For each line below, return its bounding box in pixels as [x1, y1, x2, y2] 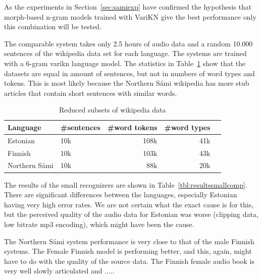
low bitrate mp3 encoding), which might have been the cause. [4, 218, 194, 229]
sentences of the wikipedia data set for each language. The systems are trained [4, 48, 247, 59]
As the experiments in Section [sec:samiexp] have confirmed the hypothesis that [4, 2, 252, 12]
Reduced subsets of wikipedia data [59, 104, 166, 115]
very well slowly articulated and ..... [4, 265, 115, 276]
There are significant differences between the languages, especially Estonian [4, 189, 237, 200]
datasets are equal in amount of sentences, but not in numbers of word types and [4, 68, 255, 78]
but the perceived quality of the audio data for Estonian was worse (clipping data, [4, 209, 258, 219]
